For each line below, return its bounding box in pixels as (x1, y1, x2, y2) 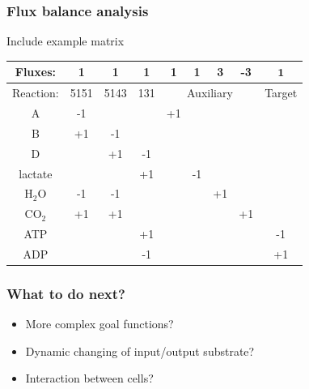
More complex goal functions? (25, 315, 174, 332)
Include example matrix (6, 32, 125, 49)
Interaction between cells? (25, 370, 154, 387)
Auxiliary (187, 84, 233, 101)
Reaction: (12, 84, 59, 101)
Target (265, 84, 298, 101)
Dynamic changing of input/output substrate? (25, 342, 255, 359)
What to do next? (6, 283, 125, 303)
